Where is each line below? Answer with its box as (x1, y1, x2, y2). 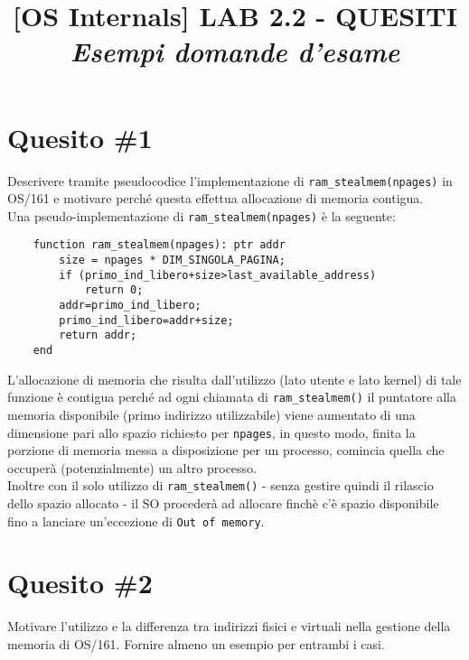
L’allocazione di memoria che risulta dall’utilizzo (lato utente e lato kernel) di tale (7, 369, 462, 388)
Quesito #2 (7, 564, 153, 601)
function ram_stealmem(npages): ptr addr (33, 238, 286, 252)
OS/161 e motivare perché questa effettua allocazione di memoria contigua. (7, 189, 424, 208)
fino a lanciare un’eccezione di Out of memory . (7, 511, 265, 530)
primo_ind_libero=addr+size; (59, 313, 234, 327)
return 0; (84, 284, 144, 297)
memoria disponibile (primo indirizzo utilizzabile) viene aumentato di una (7, 404, 416, 423)
